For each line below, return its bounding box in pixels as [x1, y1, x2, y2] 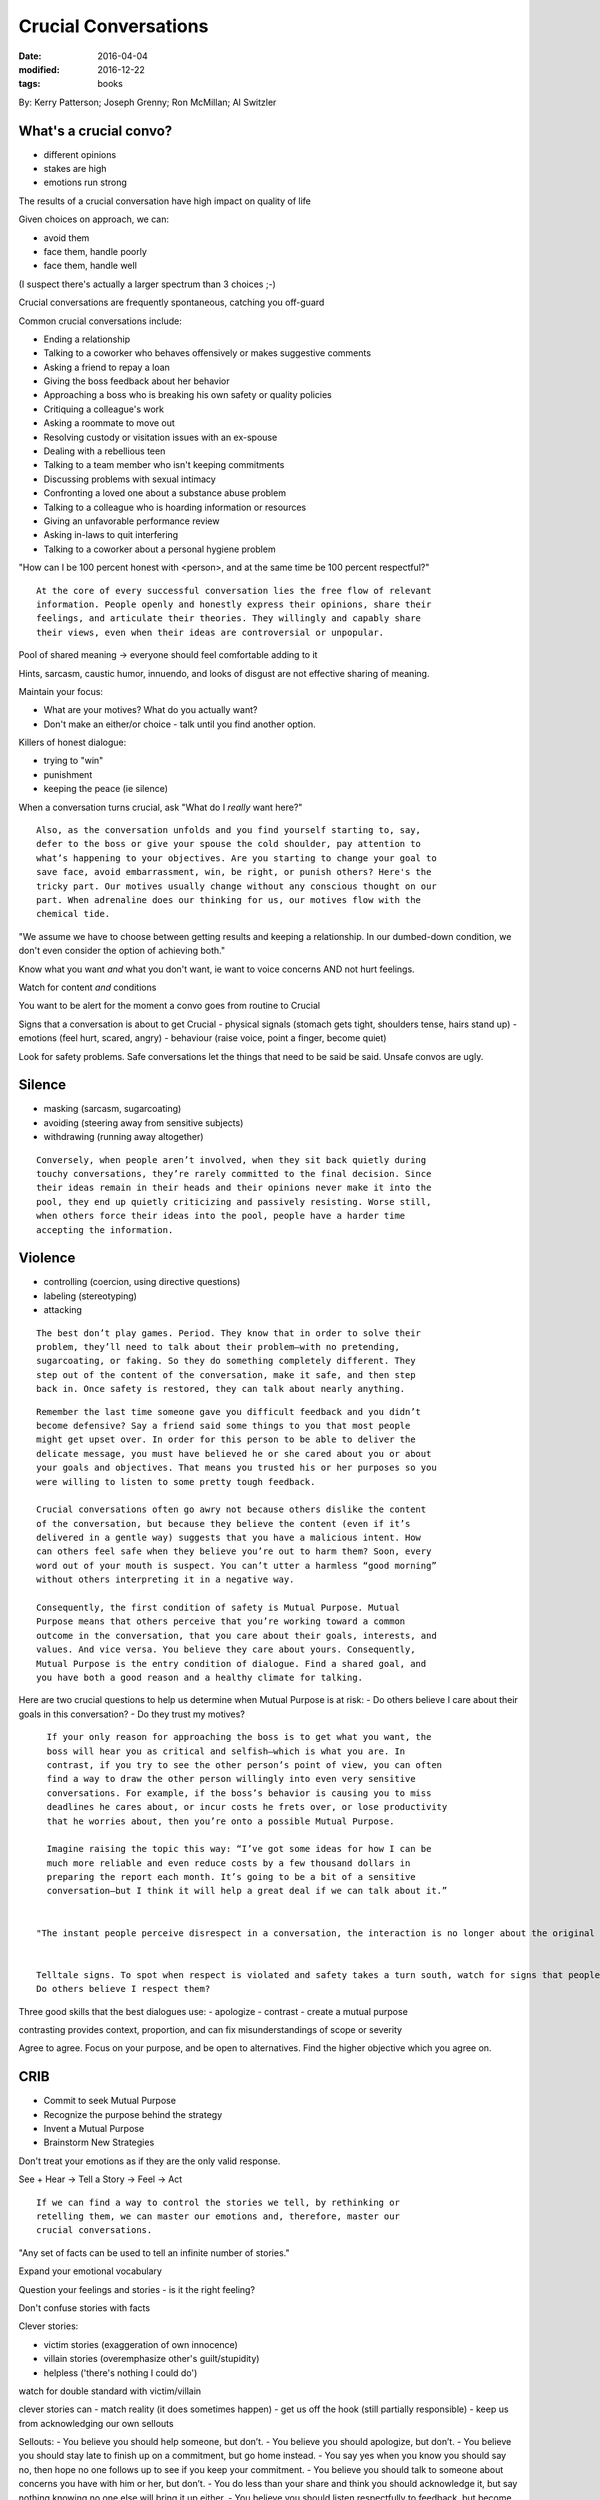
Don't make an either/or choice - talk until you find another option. [43, 718, 317, 730]
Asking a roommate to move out [43, 417, 175, 429]
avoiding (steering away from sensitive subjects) [43, 1116, 244, 1129]
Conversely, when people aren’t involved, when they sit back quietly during [36, 1154, 427, 1165]
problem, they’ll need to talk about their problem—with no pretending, [36, 1341, 400, 1352]
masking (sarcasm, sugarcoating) [43, 1103, 182, 1115]
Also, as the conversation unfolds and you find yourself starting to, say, [36, 825, 422, 836]
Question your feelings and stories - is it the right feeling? [18, 2283, 255, 2295]
